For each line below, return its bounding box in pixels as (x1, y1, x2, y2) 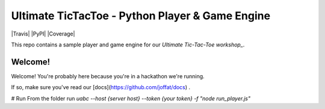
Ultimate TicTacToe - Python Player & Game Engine (11, 9, 271, 22)
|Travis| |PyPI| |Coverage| (11, 30, 75, 37)
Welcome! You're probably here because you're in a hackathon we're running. (11, 72, 205, 79)
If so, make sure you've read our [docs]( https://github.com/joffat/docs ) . (11, 84, 191, 91)
